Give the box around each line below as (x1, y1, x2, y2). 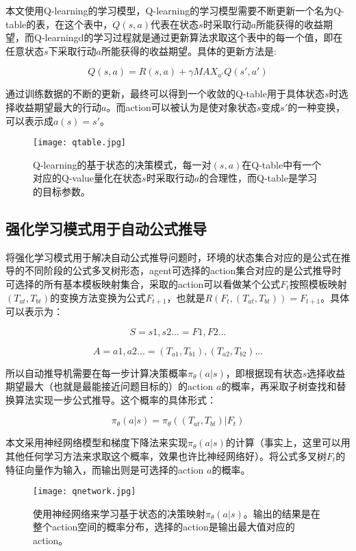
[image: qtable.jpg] (33, 138, 127, 148)
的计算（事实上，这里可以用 (225, 435, 351, 450)
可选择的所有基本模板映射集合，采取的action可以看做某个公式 (5, 276, 281, 291)
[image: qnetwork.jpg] (33, 487, 136, 497)
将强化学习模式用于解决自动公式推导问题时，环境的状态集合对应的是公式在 (5, 249, 341, 264)
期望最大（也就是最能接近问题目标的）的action (5, 379, 214, 393)
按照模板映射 (289, 276, 347, 291)
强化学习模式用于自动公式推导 (5, 217, 207, 238)
